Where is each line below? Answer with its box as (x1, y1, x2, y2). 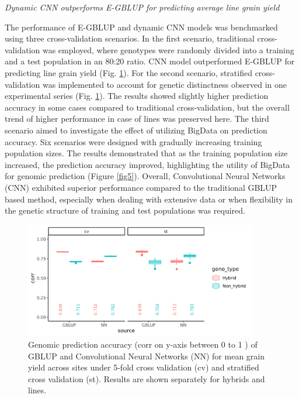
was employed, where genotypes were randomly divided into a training (42, 43, 294, 56)
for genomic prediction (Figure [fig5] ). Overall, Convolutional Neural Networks (5, 170, 286, 182)
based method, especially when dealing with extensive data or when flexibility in (5, 193, 293, 205)
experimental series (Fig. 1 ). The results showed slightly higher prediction (5, 90, 269, 102)
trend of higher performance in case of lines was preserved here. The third (5, 112, 269, 125)
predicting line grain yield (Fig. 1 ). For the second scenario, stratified (5, 66, 252, 78)
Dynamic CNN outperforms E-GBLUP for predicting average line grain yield (5, 1, 280, 13)
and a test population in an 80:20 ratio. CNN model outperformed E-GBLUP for (5, 55, 295, 67)
